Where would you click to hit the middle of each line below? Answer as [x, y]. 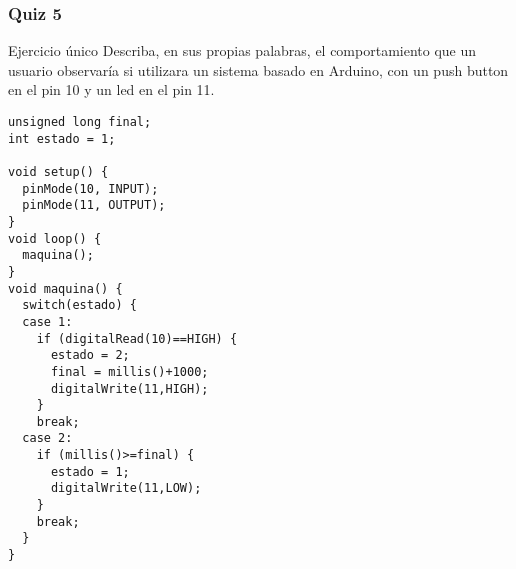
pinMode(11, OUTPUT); [94, 205]
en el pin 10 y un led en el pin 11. [111, 89]
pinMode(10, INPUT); [90, 188]
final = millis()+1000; [129, 371]
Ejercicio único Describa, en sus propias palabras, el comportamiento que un [242, 50]
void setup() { [58, 171]
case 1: [47, 321]
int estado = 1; [62, 138]
